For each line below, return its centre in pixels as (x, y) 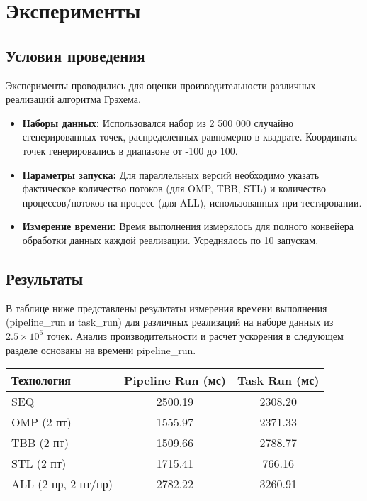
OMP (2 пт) (41, 422)
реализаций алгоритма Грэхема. (73, 99)
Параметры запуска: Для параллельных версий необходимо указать (171, 174)
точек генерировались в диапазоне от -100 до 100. (130, 150)
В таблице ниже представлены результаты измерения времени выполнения (166, 308)
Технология (41, 380)
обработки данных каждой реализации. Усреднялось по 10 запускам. (170, 240)
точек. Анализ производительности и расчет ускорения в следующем (195, 335)
